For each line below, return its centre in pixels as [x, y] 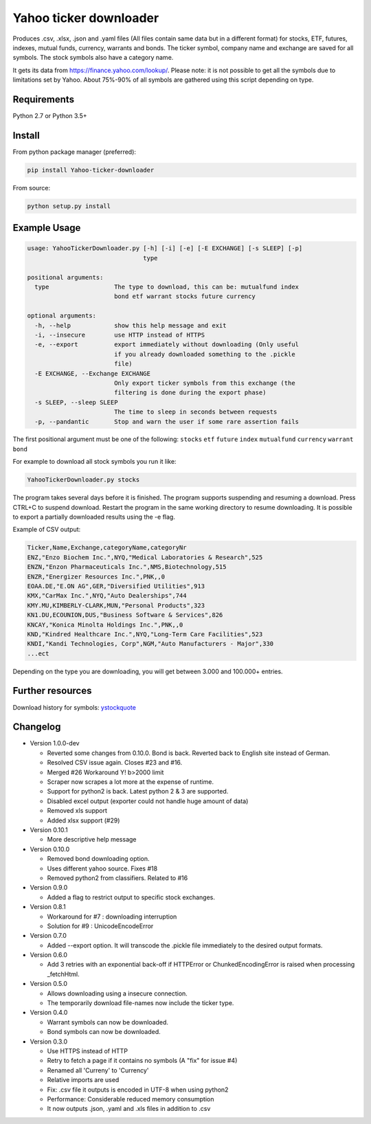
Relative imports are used [83, 1080]
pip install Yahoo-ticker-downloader [91, 170]
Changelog [37, 727]
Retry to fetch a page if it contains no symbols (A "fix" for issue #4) [142, 1061]
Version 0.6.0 [49, 955]
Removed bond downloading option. [98, 859]
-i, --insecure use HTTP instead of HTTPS [120, 335]
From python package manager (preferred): [75, 152]
